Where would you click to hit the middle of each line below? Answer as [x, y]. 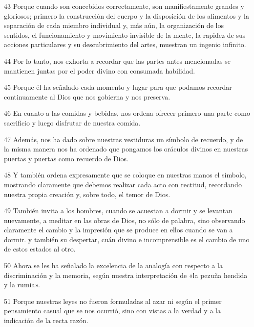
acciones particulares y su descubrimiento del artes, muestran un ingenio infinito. [125, 44]
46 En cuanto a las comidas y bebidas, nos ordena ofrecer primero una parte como [127, 113]
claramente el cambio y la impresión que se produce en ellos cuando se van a [118, 230]
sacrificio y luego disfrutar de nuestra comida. [72, 122]
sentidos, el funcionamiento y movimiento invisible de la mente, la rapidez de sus [125, 35]
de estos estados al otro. [40, 249]
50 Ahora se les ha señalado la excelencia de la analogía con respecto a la [113, 265]
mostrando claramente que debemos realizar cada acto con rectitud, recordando [123, 184]
